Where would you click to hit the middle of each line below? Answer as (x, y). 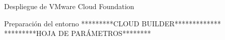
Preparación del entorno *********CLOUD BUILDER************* (112, 23)
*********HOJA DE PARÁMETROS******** (78, 33)
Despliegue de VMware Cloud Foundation (69, 6)
